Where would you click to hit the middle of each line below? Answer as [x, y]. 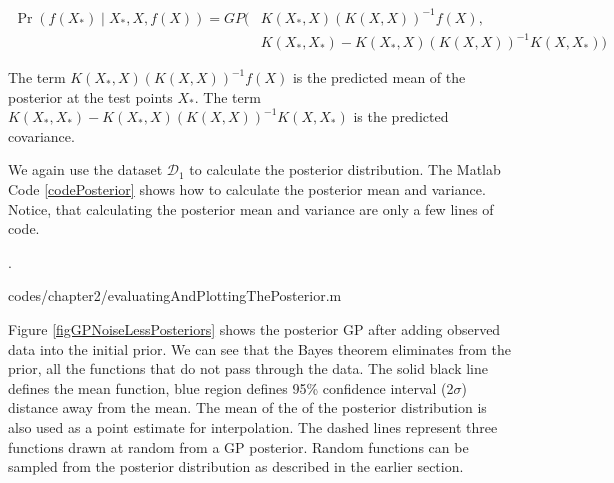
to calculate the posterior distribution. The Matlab [345, 169]
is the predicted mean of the [379, 77]
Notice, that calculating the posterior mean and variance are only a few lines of [251, 208]
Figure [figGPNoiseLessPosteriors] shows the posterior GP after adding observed [254, 329]
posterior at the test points [90, 96]
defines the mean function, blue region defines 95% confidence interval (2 [231, 387]
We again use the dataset [85, 169]
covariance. [41, 135]
